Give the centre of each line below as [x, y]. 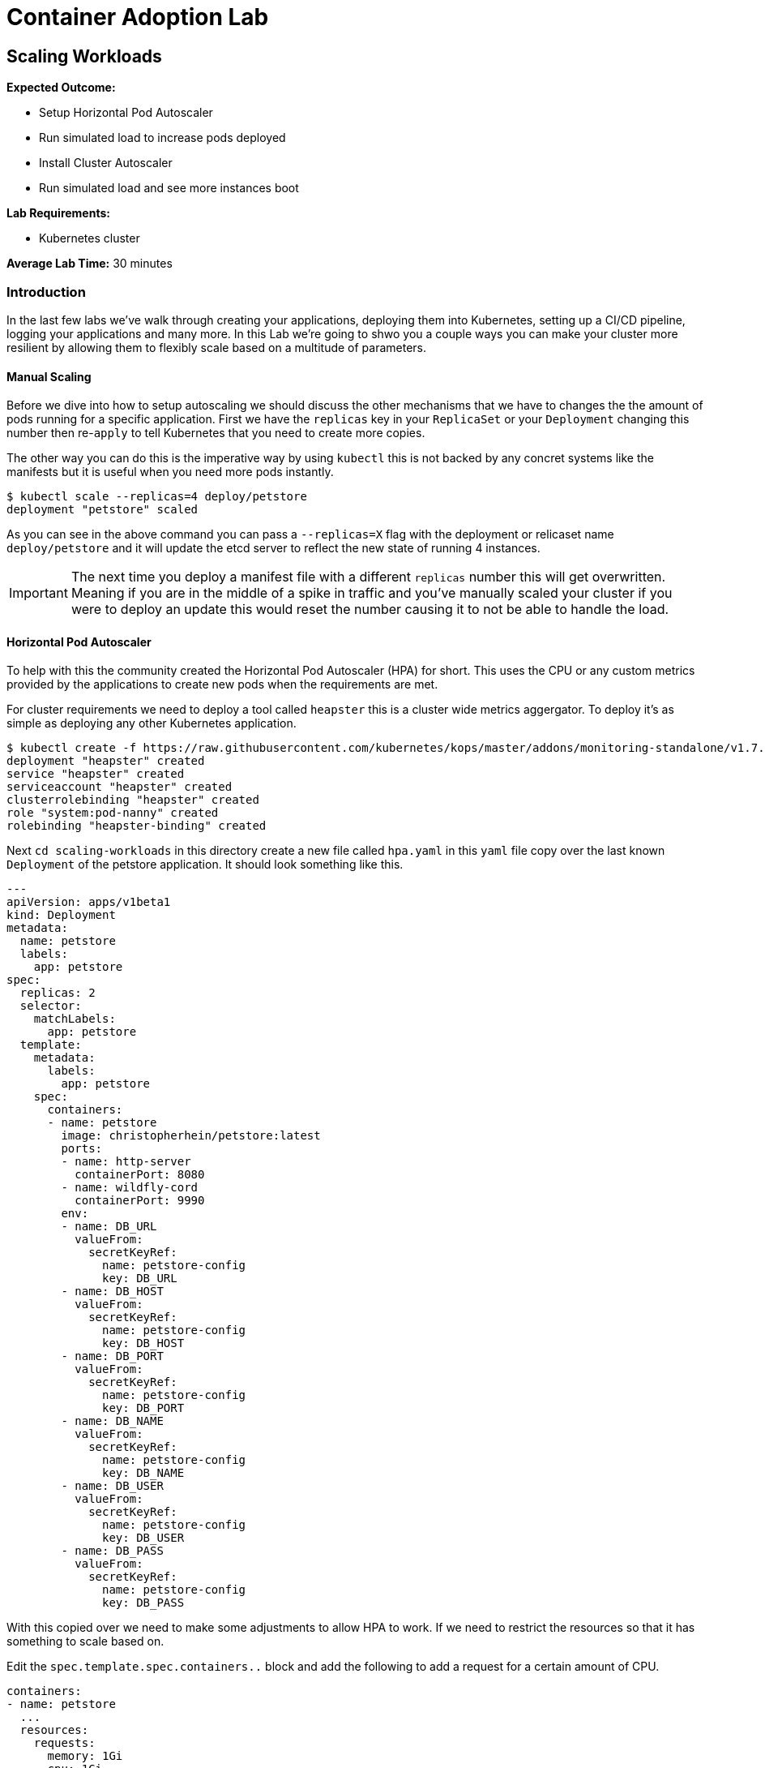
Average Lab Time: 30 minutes [90, 264]
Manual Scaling [49, 376]
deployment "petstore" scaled [103, 510]
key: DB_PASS [143, 1603]
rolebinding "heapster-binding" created [137, 826]
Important [38, 593]
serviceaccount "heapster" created [120, 787]
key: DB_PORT [143, 1408]
